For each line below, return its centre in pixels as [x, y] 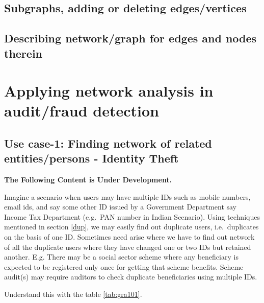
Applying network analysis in [109, 91]
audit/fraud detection [82, 111]
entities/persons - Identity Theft [91, 158]
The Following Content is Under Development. [88, 180]
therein [23, 53]
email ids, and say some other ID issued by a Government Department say [121, 207]
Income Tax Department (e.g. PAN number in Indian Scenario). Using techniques [132, 216]
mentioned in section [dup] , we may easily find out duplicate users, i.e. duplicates [131, 227]
